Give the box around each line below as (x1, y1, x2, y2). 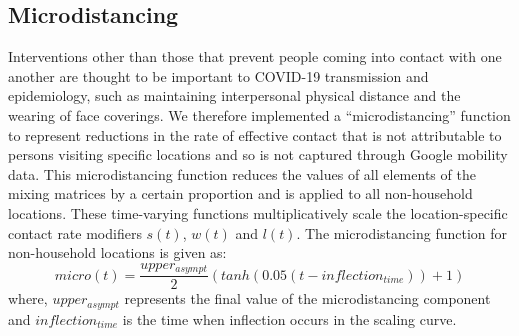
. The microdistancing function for (296, 222, 508, 243)
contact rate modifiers (8, 222, 142, 243)
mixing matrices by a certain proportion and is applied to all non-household (8, 183, 473, 204)
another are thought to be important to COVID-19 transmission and (8, 65, 429, 86)
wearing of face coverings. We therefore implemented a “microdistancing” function (8, 104, 511, 125)
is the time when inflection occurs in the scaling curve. (122, 308, 457, 329)
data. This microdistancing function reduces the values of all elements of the (8, 163, 476, 184)
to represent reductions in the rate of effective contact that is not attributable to (8, 124, 502, 145)
